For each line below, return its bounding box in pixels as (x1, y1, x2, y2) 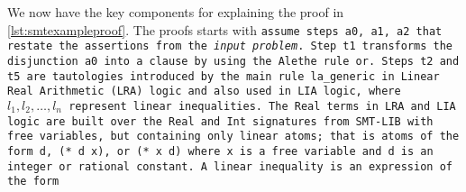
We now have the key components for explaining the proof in (7, 3, 344, 21)
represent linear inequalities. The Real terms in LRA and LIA (69, 99, 456, 113)
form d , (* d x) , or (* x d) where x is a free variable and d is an (7, 144, 434, 158)
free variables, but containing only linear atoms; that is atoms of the (7, 130, 460, 143)
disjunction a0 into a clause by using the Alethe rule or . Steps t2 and (7, 54, 460, 68)
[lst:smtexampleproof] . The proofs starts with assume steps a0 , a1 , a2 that (7, 20, 443, 39)
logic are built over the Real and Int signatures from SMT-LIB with (7, 114, 434, 128)
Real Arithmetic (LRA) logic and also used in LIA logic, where (7, 85, 401, 98)
